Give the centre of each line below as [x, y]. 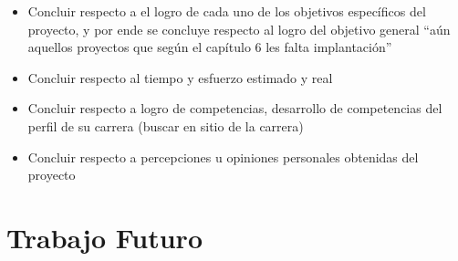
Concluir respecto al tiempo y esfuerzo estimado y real [180, 77]
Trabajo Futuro [104, 237]
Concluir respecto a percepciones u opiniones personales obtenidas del [223, 157]
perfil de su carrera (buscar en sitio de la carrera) [166, 125]
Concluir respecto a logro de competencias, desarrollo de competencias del [235, 108]
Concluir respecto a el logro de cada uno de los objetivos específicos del [227, 11]
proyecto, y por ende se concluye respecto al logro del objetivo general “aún [239, 29]
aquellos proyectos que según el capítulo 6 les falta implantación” [210, 47]
